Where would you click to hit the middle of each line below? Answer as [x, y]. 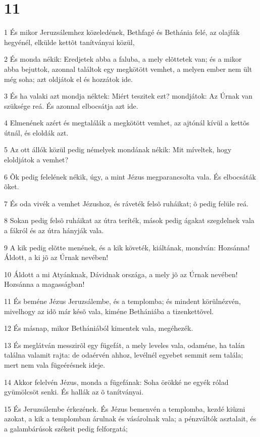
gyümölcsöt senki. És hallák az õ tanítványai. [74, 392]
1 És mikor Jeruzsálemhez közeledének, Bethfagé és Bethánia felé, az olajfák [122, 32]
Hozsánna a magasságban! [44, 284]
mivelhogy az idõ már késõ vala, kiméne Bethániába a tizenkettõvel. [109, 311]
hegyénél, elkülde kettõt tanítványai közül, [69, 42]
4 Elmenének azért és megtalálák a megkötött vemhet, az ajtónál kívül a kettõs [127, 123]
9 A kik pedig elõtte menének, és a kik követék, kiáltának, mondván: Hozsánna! [127, 247]
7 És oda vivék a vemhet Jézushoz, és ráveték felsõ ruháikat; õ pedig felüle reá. [126, 203]
